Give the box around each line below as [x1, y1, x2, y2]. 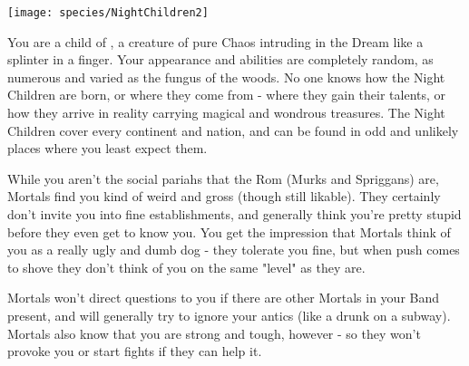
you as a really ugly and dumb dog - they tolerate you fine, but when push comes [7, 240, 460, 259]
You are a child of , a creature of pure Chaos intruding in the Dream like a [7, 32, 424, 51]
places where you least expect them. [7, 139, 208, 158]
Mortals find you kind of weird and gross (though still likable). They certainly [7, 187, 441, 206]
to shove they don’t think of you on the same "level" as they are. [7, 257, 366, 276]
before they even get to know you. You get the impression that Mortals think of [7, 222, 451, 241]
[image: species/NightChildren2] [7, 6, 209, 19]
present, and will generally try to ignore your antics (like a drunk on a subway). [7, 305, 451, 324]
